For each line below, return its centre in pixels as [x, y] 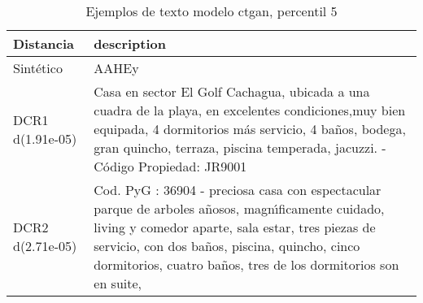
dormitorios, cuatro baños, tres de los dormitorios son [246, 264]
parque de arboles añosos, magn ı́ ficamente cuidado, [239, 208]
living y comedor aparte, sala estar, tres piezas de [235, 227]
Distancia [44, 43]
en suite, [118, 283]
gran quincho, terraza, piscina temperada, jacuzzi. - [240, 147]
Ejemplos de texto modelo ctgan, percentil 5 [211, 11]
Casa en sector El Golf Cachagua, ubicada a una [232, 91]
